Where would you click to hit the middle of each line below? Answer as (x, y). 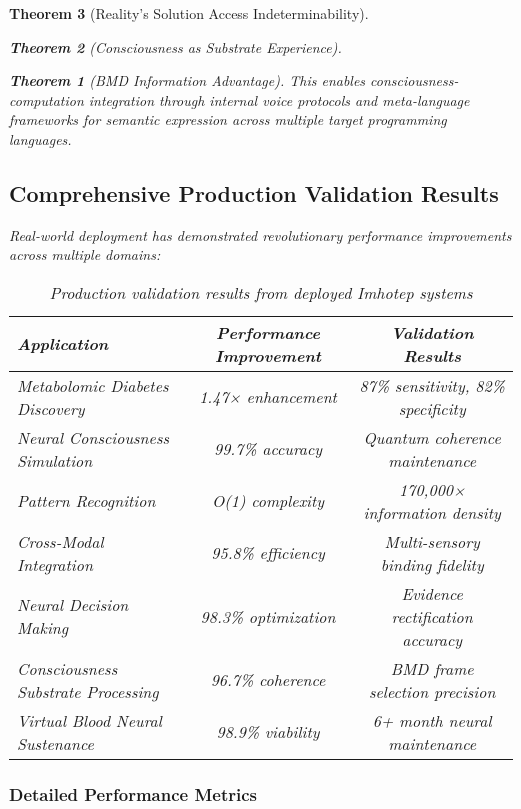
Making (43, 628)
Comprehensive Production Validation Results (254, 192)
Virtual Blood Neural (89, 720)
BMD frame (432, 668)
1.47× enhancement (268, 397)
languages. (40, 138)
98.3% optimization (268, 616)
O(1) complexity (268, 501)
